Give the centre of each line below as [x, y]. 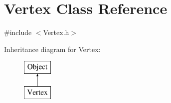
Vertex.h [56, 32]
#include [18, 32]
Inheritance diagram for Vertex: [52, 49]
